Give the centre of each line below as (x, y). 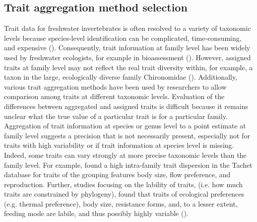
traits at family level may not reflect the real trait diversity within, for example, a (128, 67)
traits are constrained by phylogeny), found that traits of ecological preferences (124, 194)
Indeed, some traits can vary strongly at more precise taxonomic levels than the (125, 155)
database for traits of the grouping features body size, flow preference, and (117, 174)
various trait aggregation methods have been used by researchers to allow (115, 86)
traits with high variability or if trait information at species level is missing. (119, 145)
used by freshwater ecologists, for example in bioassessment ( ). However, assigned (128, 57)
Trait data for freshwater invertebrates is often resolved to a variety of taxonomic (128, 28)
